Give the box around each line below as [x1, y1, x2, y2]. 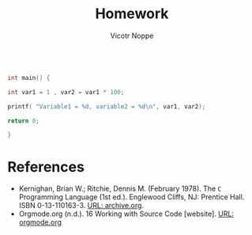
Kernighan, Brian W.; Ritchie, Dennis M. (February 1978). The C [18, 184, 222, 194]
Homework [95, 5, 169, 23]
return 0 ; [7, 116, 40, 125]
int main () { [7, 74, 51, 81]
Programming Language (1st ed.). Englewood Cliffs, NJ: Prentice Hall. [18, 192, 245, 202]
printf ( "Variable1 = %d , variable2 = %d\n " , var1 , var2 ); [7, 102, 206, 111]
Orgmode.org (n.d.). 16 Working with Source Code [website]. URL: [18, 209, 235, 218]
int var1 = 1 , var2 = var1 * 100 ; [7, 88, 125, 96]
